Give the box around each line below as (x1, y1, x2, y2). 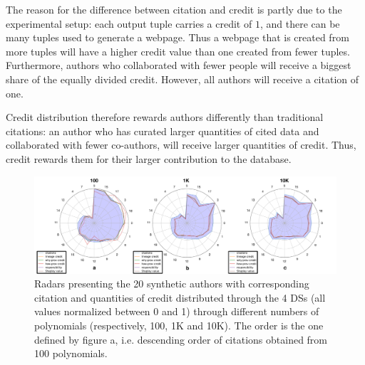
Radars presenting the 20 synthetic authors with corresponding (34, 276, 309, 291)
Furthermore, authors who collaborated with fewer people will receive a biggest (6, 58, 351, 73)
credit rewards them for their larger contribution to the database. (6, 151, 292, 166)
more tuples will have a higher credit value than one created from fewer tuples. (6, 43, 350, 58)
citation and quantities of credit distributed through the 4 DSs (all (34, 290, 326, 305)
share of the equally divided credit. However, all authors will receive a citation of (6, 71, 359, 86)
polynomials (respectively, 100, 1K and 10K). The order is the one (34, 317, 324, 332)
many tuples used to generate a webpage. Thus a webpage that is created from (6, 30, 349, 45)
